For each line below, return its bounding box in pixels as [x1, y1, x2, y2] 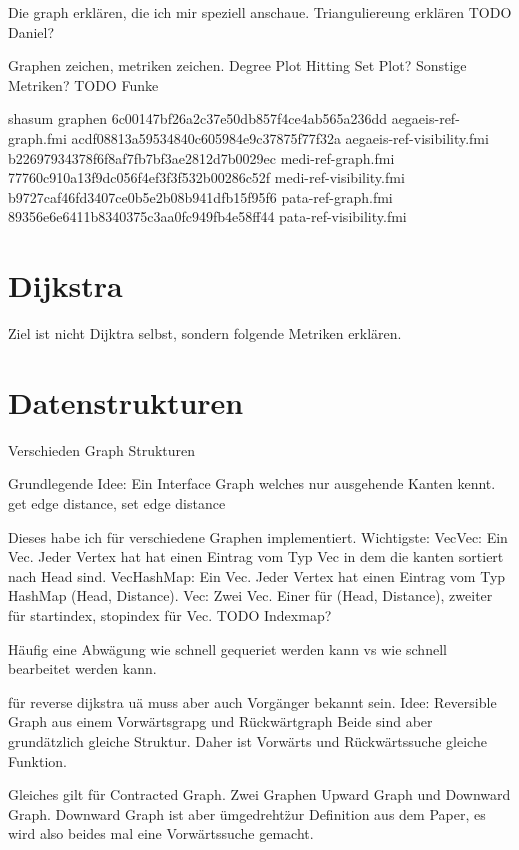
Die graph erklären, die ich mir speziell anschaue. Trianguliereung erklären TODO [8, 2, 512, 22]
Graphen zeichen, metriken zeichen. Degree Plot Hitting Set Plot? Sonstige [8, 55, 467, 76]
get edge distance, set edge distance [8, 492, 226, 513]
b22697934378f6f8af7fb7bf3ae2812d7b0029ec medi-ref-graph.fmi [8, 147, 395, 168]
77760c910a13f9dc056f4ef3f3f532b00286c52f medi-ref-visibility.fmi [8, 167, 405, 188]
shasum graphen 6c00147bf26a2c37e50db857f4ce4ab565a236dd [8, 108, 387, 129]
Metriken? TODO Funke [8, 74, 159, 95]
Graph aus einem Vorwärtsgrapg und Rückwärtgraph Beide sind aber [8, 711, 433, 732]
